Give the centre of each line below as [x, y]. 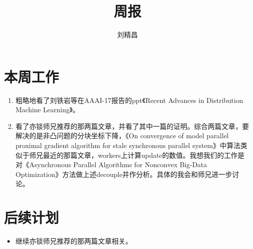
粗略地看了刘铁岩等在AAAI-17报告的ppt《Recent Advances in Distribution [129, 100]
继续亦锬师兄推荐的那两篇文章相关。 [74, 241]
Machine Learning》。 [48, 110]
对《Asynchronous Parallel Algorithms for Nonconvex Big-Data [111, 164]
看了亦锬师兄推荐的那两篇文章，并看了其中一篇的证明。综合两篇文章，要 [132, 126]
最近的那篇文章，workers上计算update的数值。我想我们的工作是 [144, 155]
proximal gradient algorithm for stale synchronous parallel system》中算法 [128, 145]
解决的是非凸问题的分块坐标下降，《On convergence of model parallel [122, 136]
